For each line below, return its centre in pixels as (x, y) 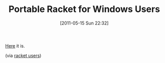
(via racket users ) (23, 55)
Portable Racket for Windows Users (84, 9)
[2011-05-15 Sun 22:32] (84, 23)
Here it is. (15, 45)
